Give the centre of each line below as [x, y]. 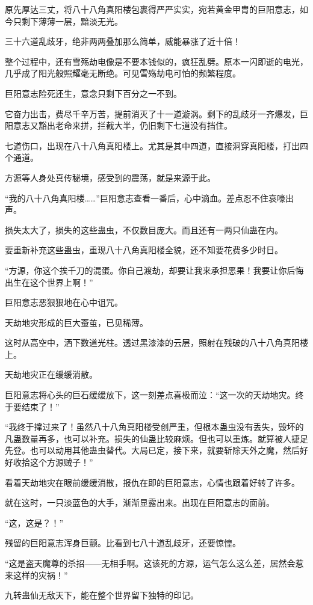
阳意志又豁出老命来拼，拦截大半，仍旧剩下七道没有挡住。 [119, 125]
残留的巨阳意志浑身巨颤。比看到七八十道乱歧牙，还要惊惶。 [123, 543]
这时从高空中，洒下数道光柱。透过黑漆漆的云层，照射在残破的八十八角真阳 [152, 342]
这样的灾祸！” [40, 575]
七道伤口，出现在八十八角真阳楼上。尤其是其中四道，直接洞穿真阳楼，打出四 [156, 145]
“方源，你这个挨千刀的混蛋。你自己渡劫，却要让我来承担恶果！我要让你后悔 [154, 270]
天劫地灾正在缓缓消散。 [51, 374]
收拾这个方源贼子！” [53, 462]
